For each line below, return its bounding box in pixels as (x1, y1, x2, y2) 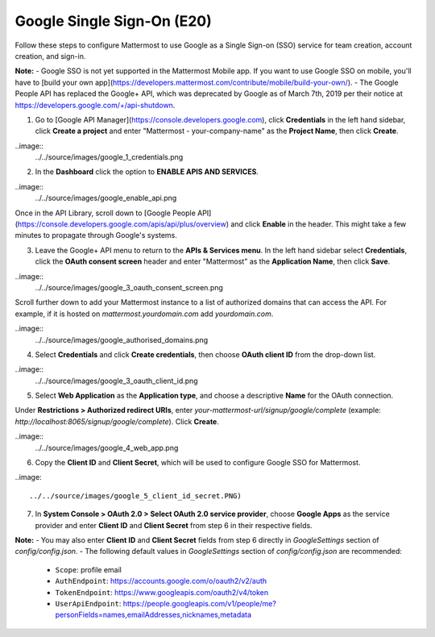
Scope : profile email (55, 564, 122, 574)
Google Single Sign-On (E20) (14, 12, 213, 30)
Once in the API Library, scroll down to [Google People (14, 208, 197, 218)
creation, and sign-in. (14, 51, 86, 60)
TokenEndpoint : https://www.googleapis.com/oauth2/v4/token (55, 587, 269, 597)
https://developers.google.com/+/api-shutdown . (14, 100, 176, 110)
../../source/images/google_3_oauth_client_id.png (35, 376, 198, 385)
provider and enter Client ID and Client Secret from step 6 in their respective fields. (35, 520, 313, 530)
